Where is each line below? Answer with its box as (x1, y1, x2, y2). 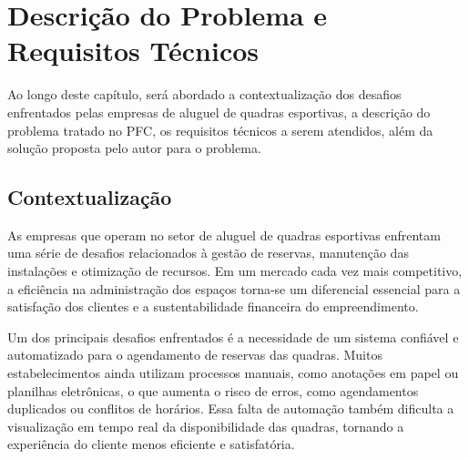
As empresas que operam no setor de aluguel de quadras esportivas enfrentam (7, 225, 441, 244)
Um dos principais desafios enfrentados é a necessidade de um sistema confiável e (7, 327, 459, 346)
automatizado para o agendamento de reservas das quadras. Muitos (7, 345, 382, 364)
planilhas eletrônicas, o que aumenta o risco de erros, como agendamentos (7, 381, 419, 400)
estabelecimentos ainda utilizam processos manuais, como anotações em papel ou (7, 363, 459, 382)
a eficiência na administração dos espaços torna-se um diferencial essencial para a (7, 279, 461, 298)
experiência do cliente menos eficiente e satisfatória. (7, 434, 295, 454)
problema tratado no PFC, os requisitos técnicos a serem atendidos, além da (7, 120, 433, 139)
